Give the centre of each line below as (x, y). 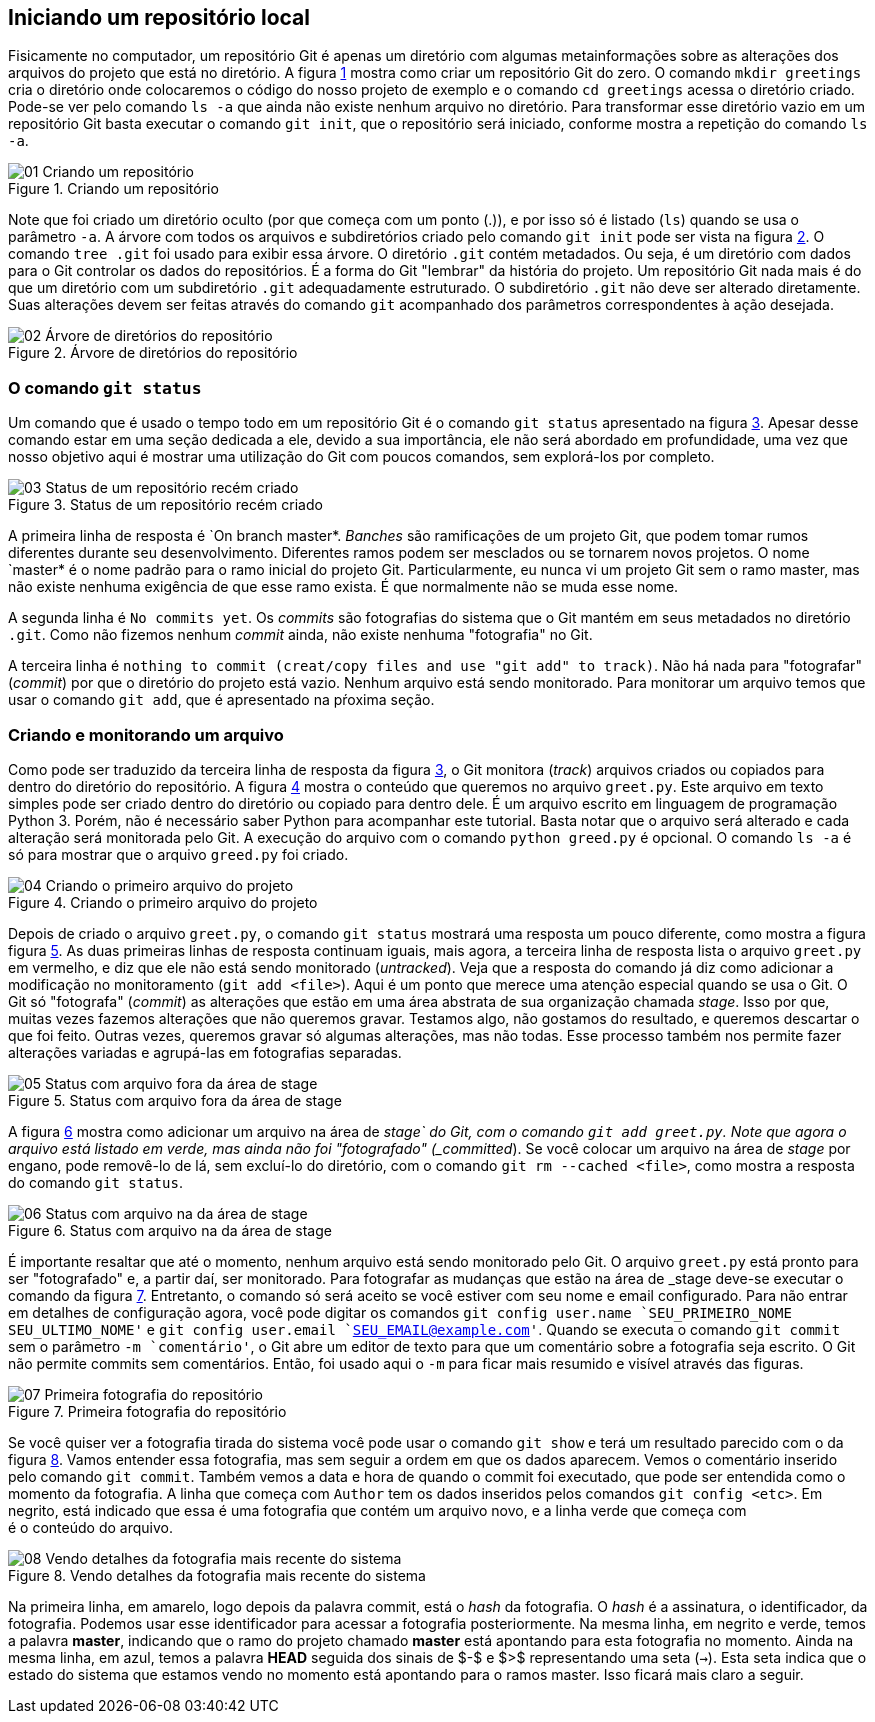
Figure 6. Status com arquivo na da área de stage (170, 1230)
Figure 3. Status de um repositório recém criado (165, 505)
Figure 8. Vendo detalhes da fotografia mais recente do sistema (217, 1575)
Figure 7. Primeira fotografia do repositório (147, 1411)
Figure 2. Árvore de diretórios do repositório (153, 353)
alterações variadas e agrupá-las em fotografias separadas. (205, 1052)
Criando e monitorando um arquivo (146, 734)
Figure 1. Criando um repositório (113, 189)
